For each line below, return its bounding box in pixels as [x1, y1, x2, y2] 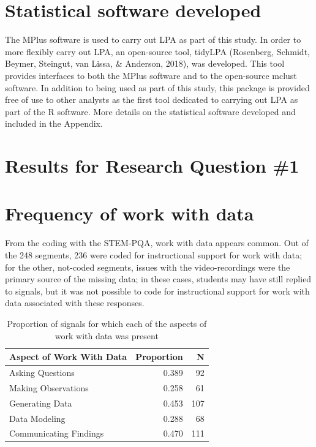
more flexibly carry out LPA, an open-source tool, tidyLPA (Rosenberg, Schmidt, [5, 45, 310, 58]
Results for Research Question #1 [5, 153, 299, 178]
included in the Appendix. [5, 117, 103, 130]
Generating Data [9, 396, 72, 409]
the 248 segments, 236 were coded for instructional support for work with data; [5, 248, 303, 261]
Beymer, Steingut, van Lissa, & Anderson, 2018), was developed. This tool [5, 57, 285, 70]
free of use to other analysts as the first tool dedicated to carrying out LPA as [5, 93, 298, 106]
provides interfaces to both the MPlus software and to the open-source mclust [5, 69, 297, 81]
